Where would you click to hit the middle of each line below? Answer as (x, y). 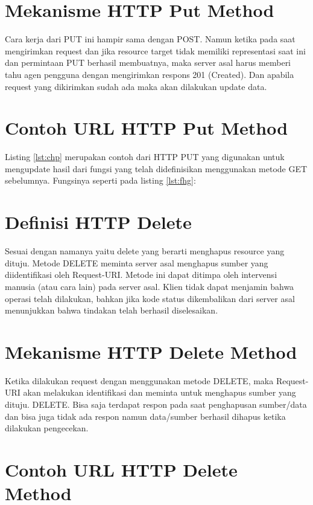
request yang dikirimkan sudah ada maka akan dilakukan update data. (136, 86)
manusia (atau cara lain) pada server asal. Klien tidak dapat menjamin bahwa (150, 286)
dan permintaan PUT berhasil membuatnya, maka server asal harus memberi (148, 63)
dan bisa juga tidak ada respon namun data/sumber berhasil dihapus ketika (145, 416)
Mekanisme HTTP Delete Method (151, 351)
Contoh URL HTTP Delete (121, 469)
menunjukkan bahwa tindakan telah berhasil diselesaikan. (112, 310)
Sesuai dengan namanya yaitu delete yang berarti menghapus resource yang (145, 251)
